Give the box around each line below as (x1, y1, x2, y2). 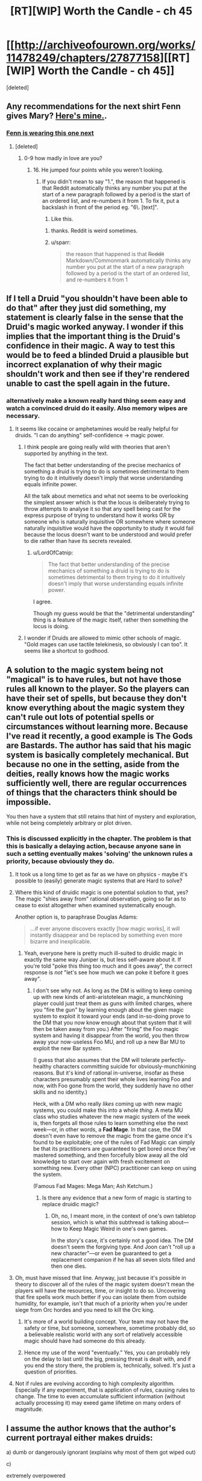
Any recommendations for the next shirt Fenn (6, 101, 181, 112)
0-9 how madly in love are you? (24, 154, 103, 161)
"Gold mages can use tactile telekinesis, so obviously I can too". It (24, 641, 188, 648)
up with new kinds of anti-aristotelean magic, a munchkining (33, 994, 183, 1001)
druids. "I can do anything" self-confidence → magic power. (14, 432, 165, 439)
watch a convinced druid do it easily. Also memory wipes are (6, 403, 188, 412)
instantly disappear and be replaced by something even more (30, 931, 183, 939)
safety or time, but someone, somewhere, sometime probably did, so (24, 1325, 196, 1332)
